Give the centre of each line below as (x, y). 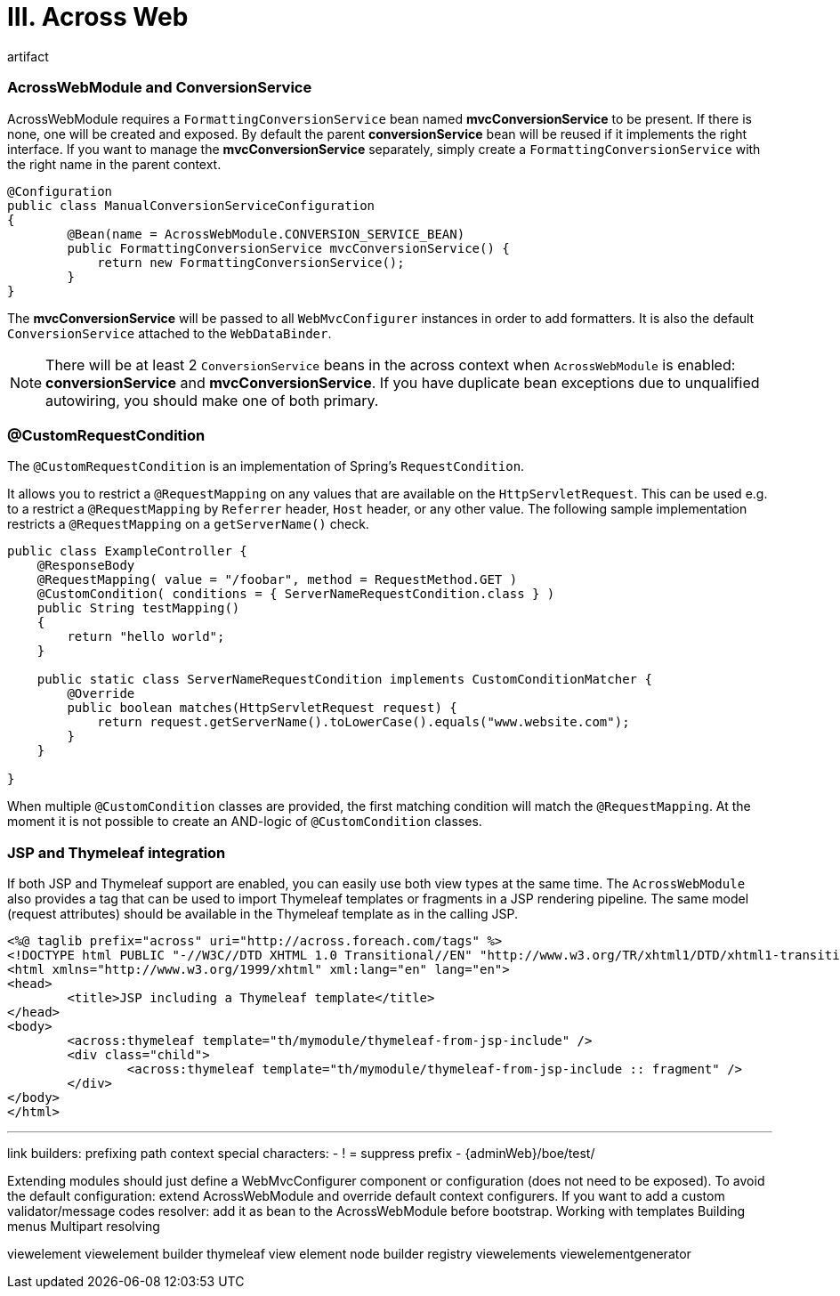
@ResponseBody (86, 566)
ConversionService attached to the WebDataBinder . (170, 333)
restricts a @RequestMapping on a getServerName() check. (188, 524)
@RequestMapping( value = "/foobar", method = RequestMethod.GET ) (277, 580)
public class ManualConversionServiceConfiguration (191, 205)
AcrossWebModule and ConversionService (160, 88)
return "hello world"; (146, 637)
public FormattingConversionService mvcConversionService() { (288, 248)
